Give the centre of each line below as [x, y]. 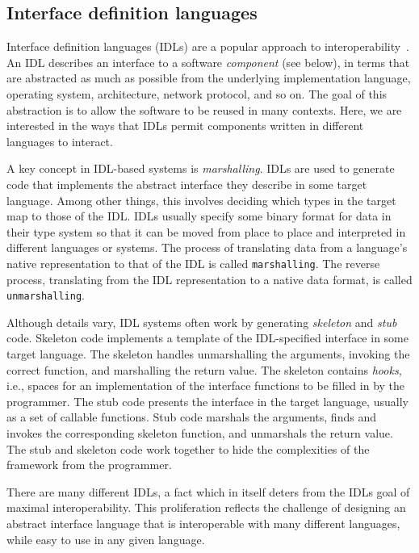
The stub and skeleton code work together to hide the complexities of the [188, 448]
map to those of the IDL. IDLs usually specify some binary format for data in [199, 216]
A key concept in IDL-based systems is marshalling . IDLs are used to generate [201, 168]
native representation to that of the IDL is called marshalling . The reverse [193, 263]
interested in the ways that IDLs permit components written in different [185, 126]
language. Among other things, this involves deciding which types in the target [201, 200]
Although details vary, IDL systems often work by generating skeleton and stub [202, 322]
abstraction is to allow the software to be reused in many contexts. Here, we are [204, 109]
